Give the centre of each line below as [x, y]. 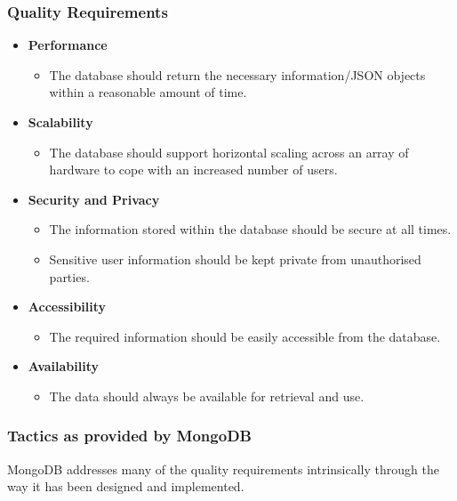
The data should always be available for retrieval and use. [207, 396]
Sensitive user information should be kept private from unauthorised [235, 259]
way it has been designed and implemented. [126, 486]
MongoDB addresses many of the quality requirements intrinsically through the [223, 469]
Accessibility [67, 307]
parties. [69, 276]
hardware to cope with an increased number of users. [193, 170]
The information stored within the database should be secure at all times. [250, 229]
